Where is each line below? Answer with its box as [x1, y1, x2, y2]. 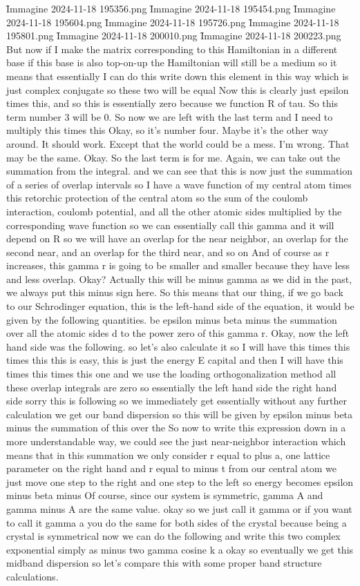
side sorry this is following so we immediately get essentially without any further [6, 393, 348, 408]
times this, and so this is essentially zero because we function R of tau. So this [6, 96, 338, 110]
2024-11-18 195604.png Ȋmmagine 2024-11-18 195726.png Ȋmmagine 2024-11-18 [6, 14, 339, 29]
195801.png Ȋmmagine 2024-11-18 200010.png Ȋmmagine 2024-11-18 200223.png [6, 28, 341, 43]
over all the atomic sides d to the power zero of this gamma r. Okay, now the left [6, 326, 350, 340]
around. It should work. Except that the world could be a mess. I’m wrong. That [6, 136, 350, 150]
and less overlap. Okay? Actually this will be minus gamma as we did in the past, [6, 271, 352, 286]
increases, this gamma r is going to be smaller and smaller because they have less [6, 258, 350, 273]
